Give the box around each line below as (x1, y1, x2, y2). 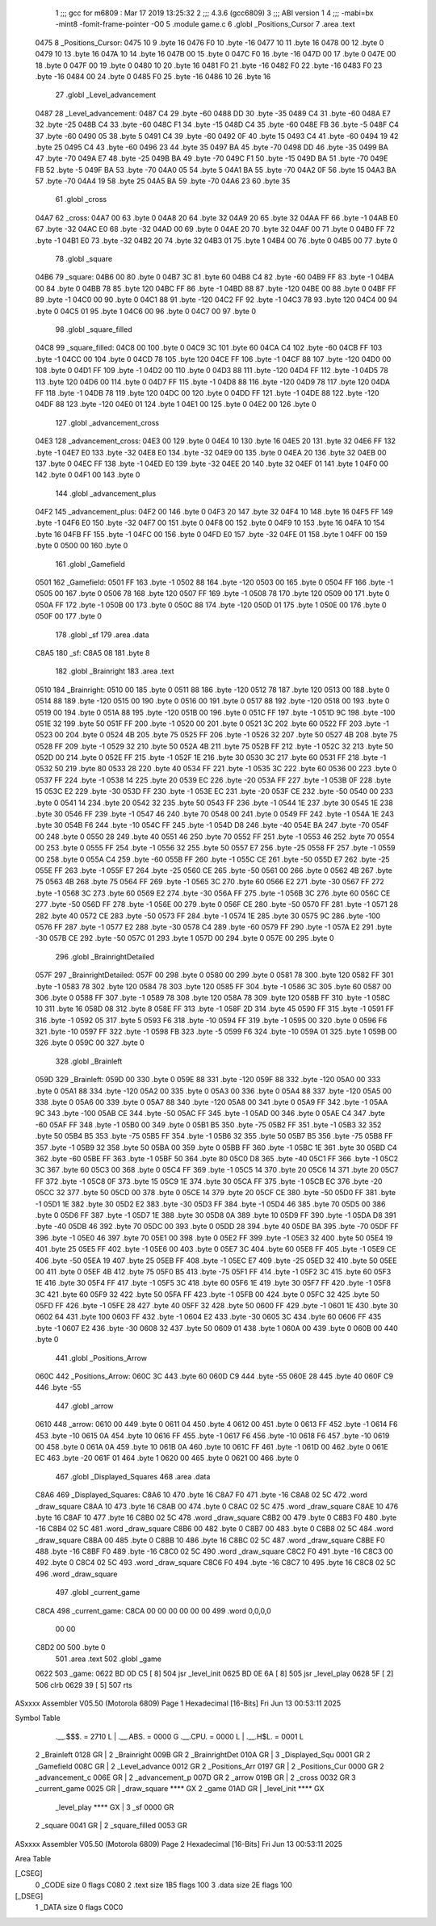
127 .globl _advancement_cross (55, 418, 160, 427)
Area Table (15, 1853, 52, 1863)
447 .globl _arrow (55, 1401, 114, 1411)
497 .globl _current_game (55, 1588, 140, 1597)
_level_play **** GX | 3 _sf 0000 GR (55, 1802, 174, 1812)
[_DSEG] (15, 1891, 44, 1901)
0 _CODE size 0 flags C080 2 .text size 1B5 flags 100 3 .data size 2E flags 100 (35, 1880, 292, 1890)
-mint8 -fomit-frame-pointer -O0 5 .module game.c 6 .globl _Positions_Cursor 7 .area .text (55, 19, 355, 29)
